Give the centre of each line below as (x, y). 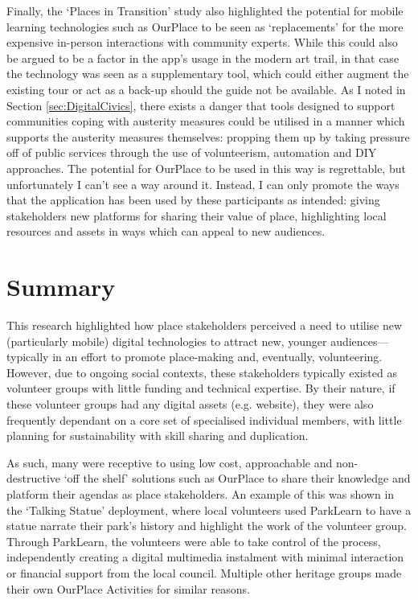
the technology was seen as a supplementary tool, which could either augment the (208, 74)
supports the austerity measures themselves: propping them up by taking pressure (208, 136)
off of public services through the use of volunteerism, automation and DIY (192, 152)
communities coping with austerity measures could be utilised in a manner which (206, 121)
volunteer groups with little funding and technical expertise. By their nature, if (201, 388)
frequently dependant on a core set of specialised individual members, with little (204, 419)
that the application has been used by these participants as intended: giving (193, 200)
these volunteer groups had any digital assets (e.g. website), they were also (190, 404)
